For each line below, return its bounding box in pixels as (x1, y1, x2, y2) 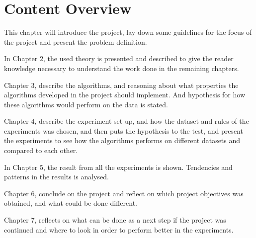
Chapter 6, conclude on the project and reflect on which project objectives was (4, 188, 244, 198)
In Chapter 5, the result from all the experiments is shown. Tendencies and (4, 161, 233, 172)
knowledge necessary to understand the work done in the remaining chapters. (4, 63, 239, 73)
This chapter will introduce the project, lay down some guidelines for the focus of (4, 27, 252, 37)
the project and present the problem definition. (4, 36, 147, 47)
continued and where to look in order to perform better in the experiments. (4, 224, 234, 235)
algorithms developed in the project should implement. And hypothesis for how (4, 89, 246, 100)
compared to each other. (4, 145, 78, 156)
